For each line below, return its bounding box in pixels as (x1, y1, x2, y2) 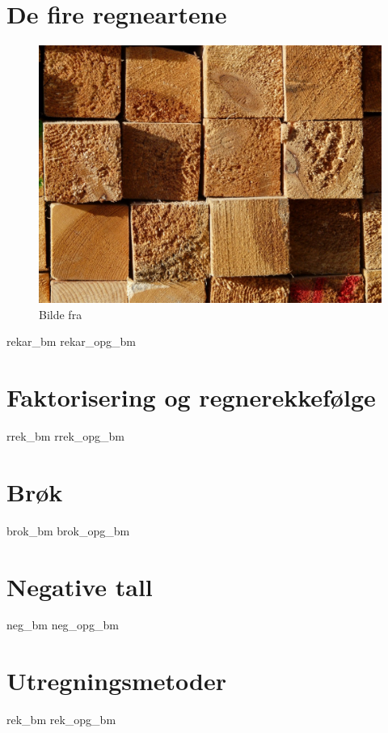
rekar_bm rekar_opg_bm (6, 333, 137, 350)
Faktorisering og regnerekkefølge (6, 381, 376, 414)
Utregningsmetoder (6, 664, 226, 697)
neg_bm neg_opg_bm (6, 616, 119, 633)
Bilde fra (39, 305, 82, 322)
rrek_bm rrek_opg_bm (6, 428, 125, 445)
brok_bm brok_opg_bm (6, 522, 130, 539)
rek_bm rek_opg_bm (6, 711, 116, 728)
